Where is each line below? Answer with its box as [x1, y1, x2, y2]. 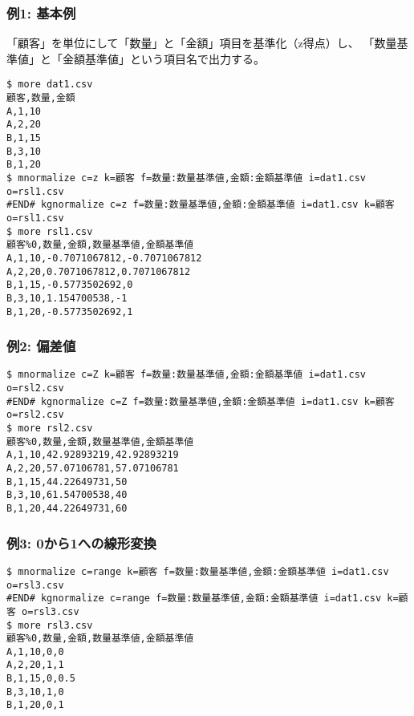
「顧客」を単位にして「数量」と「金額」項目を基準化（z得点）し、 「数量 [6, 34, 397, 51]
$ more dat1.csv [6, 79, 93, 91]
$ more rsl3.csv [6, 619, 93, 631]
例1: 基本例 [6, 2, 76, 22]
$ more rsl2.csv [6, 423, 93, 435]
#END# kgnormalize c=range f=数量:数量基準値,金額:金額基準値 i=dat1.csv [6, 593, 382, 605]
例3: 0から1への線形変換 [6, 532, 156, 552]
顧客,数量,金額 [6, 92, 75, 104]
